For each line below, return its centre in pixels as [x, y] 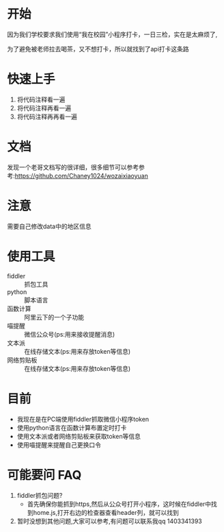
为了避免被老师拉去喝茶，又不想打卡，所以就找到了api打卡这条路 [98, 49]
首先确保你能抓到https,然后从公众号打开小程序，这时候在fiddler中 [119, 504]
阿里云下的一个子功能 [54, 317]
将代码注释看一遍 [41, 99]
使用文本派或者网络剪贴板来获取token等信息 [79, 436]
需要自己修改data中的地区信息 [49, 226]
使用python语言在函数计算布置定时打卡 [72, 427]
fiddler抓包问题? [40, 495]
